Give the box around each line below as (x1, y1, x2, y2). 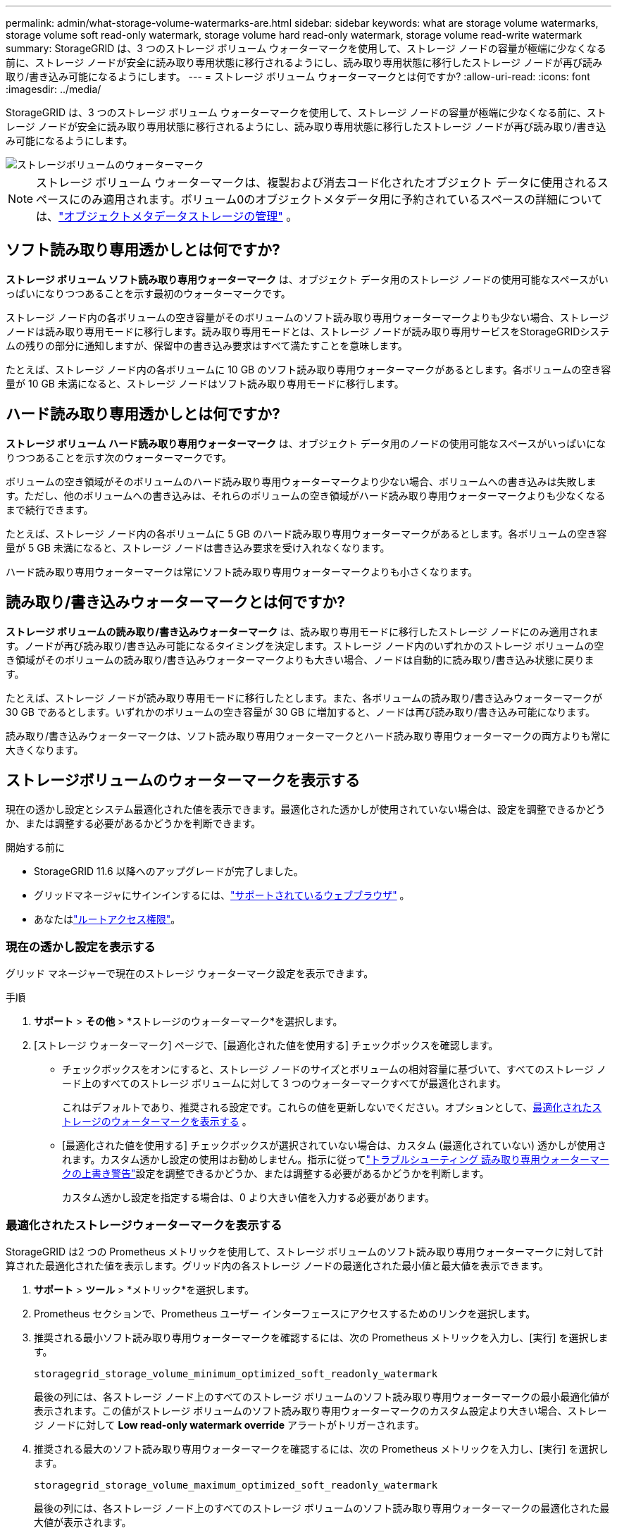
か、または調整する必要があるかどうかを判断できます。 (6, 817, 261, 830)
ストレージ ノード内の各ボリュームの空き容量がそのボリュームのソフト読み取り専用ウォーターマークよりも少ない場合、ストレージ (6, 311, 609, 323)
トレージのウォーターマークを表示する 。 (62, 1115, 252, 1128)
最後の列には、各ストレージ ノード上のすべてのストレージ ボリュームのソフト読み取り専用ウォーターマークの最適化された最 (34, 1501, 610, 1514)
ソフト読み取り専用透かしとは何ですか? (6, 241, 280, 259)
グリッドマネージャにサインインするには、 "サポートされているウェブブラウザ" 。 (34, 889, 410, 902)
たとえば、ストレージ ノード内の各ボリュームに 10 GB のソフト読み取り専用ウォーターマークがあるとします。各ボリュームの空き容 (6, 363, 611, 376)
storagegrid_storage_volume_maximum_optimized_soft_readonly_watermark (34, 1479, 438, 1491)
